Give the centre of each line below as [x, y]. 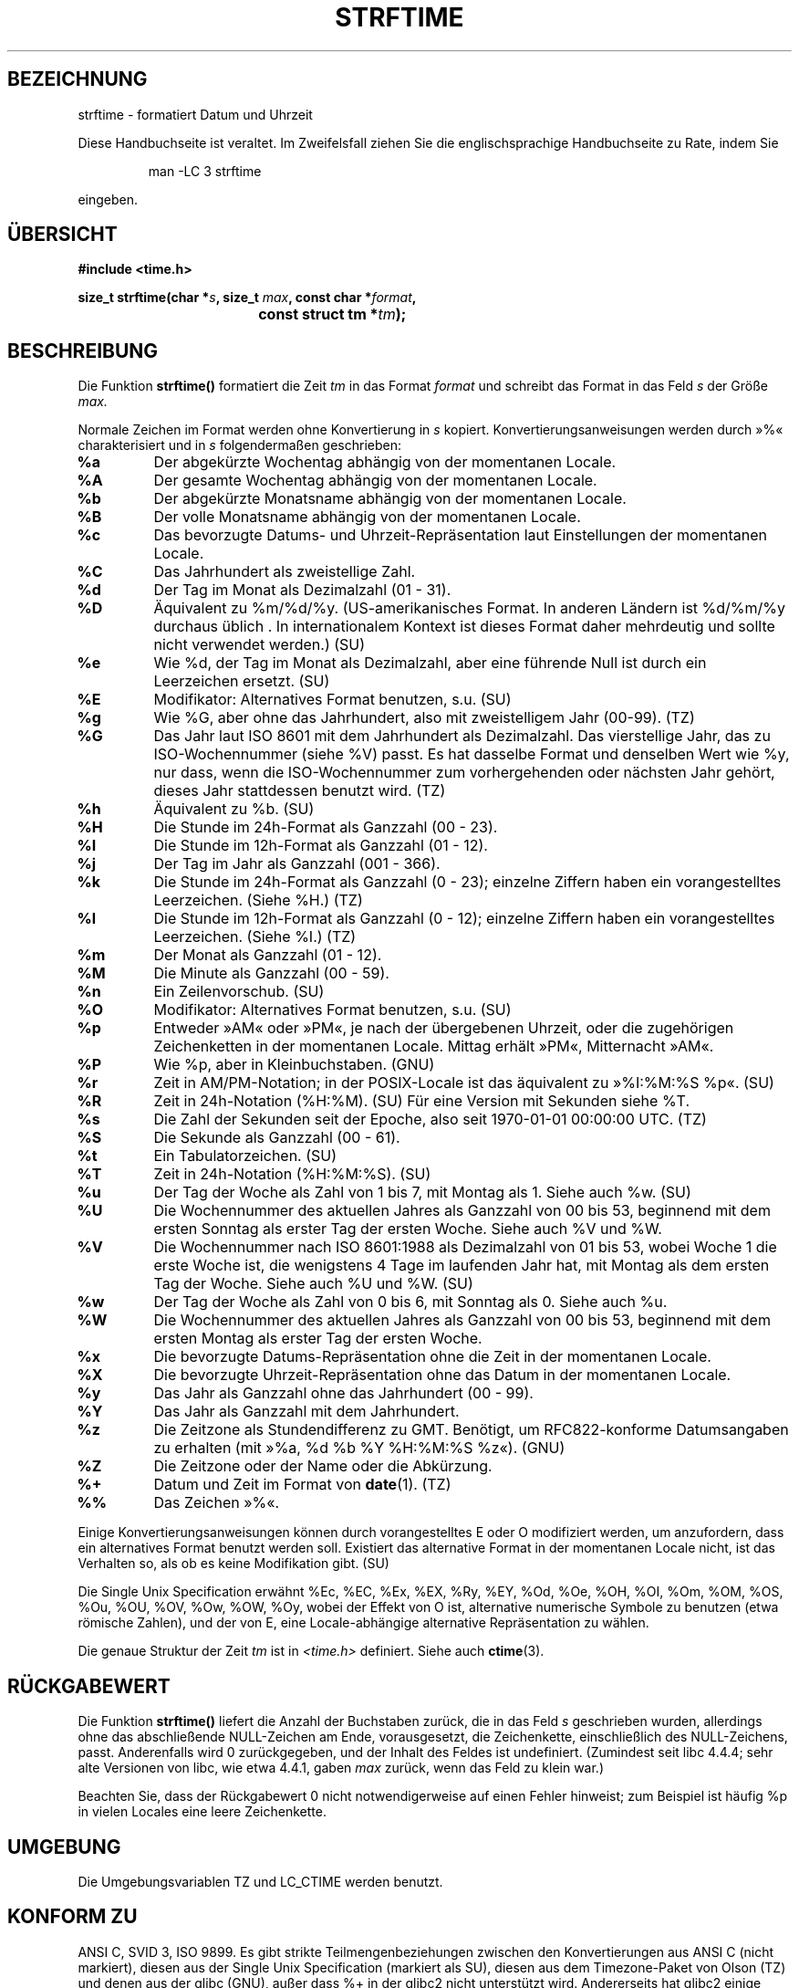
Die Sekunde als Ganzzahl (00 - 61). [277, 1138]
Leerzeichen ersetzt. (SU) [242, 681]
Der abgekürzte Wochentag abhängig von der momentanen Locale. [385, 462]
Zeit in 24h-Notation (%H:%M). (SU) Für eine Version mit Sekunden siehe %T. [421, 1101]
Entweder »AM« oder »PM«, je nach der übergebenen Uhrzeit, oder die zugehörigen [444, 1028]
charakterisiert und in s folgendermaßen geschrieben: [240, 445]
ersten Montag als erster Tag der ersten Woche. [318, 1339]
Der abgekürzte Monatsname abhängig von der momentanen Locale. [390, 499]
